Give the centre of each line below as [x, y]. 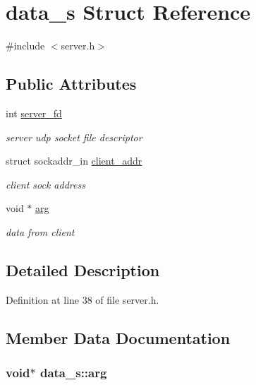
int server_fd [34, 113]
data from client [40, 231]
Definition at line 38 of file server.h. [83, 299]
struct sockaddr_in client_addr [74, 161]
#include [25, 46]
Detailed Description [83, 269]
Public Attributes [71, 84]
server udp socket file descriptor [74, 137]
